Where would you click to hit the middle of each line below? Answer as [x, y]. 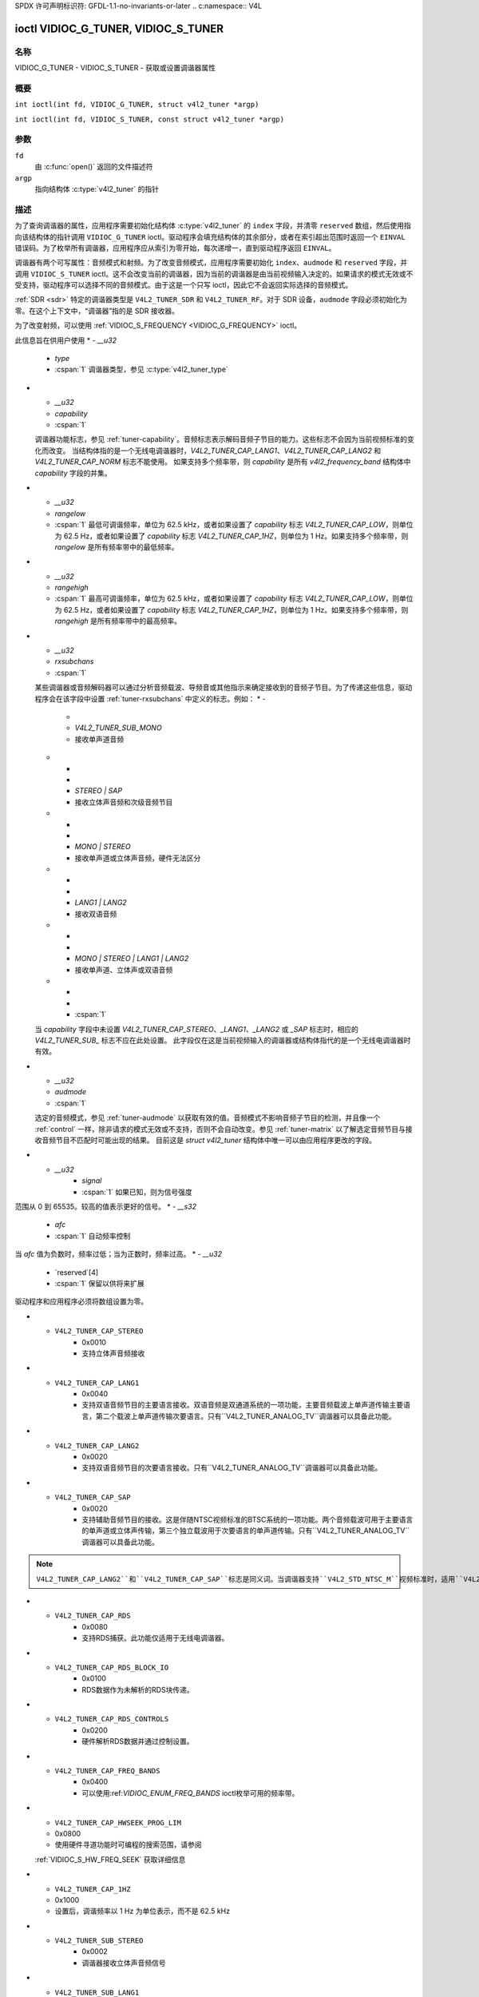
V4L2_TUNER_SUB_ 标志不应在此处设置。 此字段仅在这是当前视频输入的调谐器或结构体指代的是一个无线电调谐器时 [223, 1040]
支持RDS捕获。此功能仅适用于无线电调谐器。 [155, 1638]
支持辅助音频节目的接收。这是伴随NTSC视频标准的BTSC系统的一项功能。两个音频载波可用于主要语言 [247, 1519]
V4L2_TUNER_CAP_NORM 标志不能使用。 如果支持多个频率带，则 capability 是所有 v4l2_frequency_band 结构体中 [223, 462]
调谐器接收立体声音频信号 [124, 1963]
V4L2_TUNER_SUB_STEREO [99, 1941]
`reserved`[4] [77, 1272]
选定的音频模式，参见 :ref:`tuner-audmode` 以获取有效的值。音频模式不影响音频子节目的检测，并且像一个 [208, 1118]
